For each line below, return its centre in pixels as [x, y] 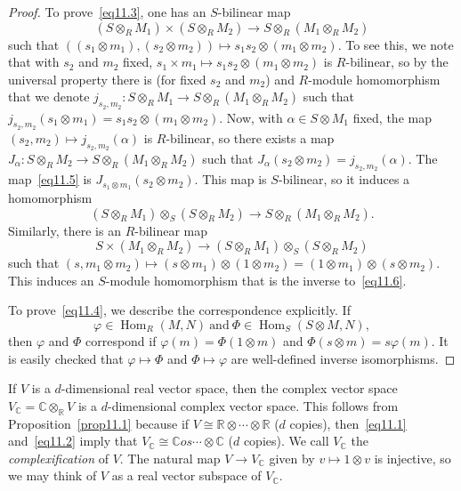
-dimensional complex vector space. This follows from [253, 405]
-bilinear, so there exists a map [250, 137]
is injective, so [412, 458]
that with [34, 62]
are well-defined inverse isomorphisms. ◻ [343, 358]
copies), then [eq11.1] [348, 423]
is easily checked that [66, 358]
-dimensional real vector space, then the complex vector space [229, 388]
